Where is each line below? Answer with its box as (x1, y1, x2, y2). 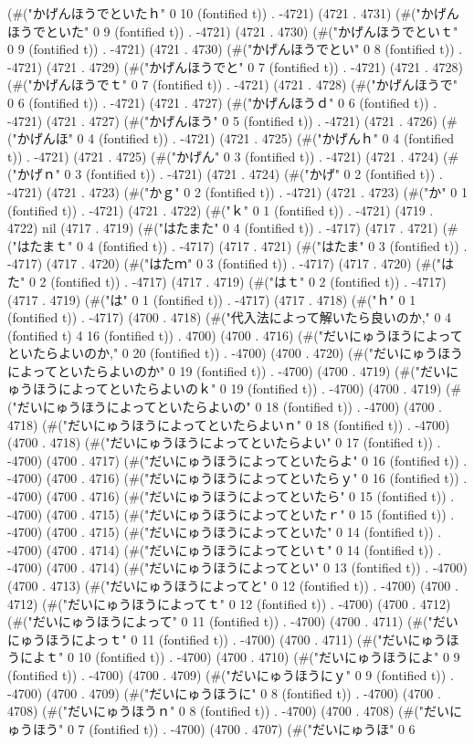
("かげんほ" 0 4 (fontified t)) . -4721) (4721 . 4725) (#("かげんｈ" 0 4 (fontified (7, 129, 455, 148)
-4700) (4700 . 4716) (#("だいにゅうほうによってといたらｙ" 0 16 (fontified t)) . (7, 468, 468, 488)
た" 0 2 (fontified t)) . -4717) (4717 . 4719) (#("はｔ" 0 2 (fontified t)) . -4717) (7, 271, 447, 290)
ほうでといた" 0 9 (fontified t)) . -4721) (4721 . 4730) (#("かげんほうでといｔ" (7, 21, 458, 40)
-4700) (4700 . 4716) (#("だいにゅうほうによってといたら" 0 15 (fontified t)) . (7, 487, 455, 506)
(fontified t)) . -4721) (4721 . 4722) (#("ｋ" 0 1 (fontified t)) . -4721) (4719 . (7, 200, 434, 219)
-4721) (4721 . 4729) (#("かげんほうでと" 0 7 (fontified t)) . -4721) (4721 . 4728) (7, 57, 463, 76)
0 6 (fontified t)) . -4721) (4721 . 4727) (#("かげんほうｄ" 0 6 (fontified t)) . (7, 92, 437, 111)
